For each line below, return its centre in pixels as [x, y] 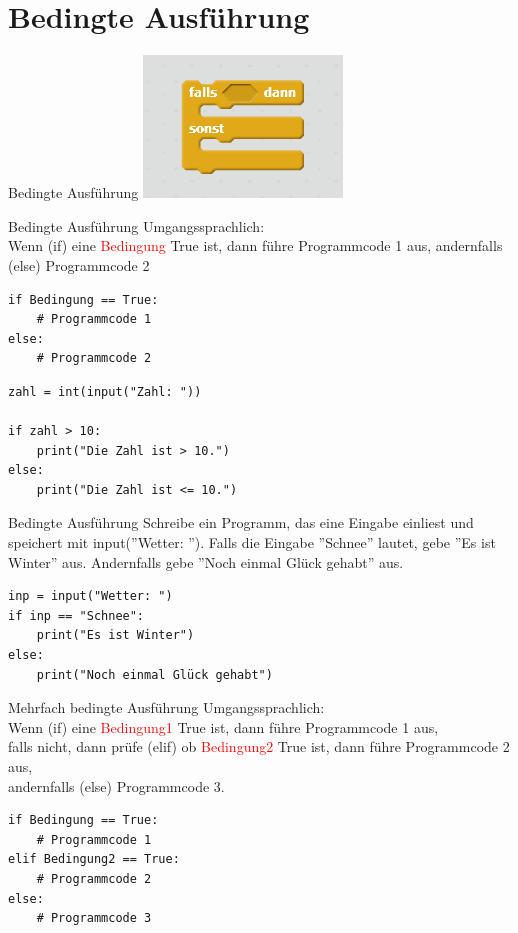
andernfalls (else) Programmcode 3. [116, 785]
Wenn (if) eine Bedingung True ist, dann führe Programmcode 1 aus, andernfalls [255, 245]
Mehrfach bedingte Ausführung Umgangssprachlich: [166, 707]
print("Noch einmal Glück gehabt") [154, 674]
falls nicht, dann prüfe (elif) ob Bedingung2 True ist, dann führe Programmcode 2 [259, 746]
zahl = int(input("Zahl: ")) [105, 391]
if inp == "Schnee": [76, 615]
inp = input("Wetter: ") [90, 596]
